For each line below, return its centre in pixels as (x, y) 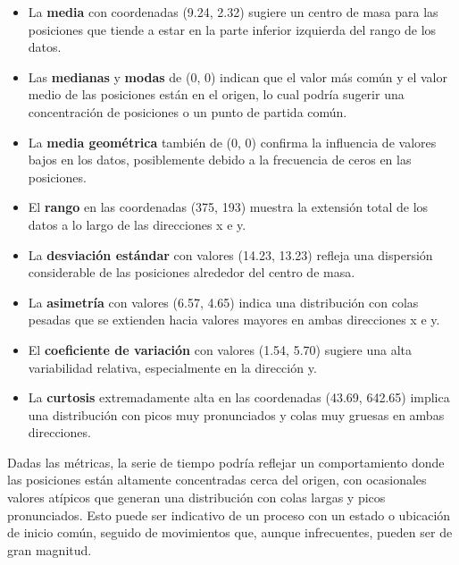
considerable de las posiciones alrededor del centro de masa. (192, 272)
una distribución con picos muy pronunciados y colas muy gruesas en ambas (236, 414)
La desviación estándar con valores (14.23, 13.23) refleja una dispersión (230, 254)
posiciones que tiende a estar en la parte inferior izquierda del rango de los (232, 29)
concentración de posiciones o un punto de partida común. (188, 111)
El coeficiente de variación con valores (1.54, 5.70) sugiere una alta (220, 349)
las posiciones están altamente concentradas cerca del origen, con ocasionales (217, 480)
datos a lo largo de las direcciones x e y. (137, 224)
